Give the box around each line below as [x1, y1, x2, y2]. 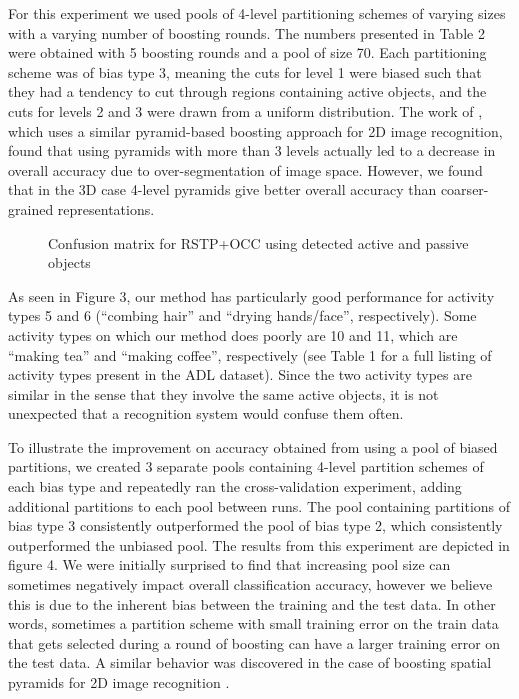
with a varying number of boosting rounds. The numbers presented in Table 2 [8, 22, 485, 43]
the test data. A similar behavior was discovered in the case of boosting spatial [8, 652, 492, 673]
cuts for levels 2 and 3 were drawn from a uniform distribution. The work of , [8, 100, 483, 121]
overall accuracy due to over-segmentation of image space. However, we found [8, 159, 483, 180]
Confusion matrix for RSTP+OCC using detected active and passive [48, 232, 469, 253]
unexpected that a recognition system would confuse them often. [8, 403, 404, 424]
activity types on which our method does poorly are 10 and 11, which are [8, 324, 458, 345]
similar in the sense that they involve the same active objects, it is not [8, 383, 439, 404]
